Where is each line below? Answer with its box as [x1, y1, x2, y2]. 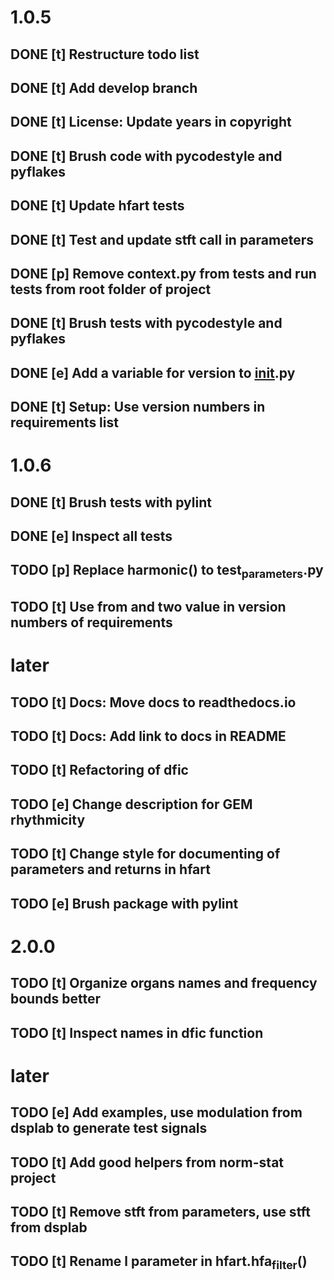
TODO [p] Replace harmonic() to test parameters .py [10, 562, 324, 581]
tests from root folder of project [10, 281, 212, 298]
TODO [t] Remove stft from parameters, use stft [10, 1203, 311, 1220]
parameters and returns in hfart [10, 861, 211, 878]
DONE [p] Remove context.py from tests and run [10, 265, 317, 282]
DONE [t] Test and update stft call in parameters [10, 231, 314, 248]
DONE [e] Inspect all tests [10, 528, 173, 545]
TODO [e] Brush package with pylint [10, 895, 239, 912]
